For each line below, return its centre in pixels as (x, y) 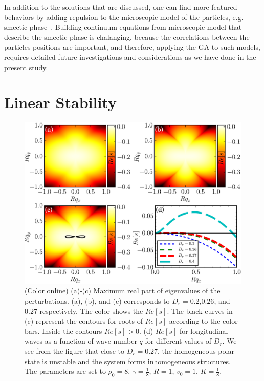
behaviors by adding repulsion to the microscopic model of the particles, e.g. (124, 17)
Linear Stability (60, 102)
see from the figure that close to (75, 351)
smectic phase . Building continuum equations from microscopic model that (123, 27)
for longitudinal (204, 331)
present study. (26, 67)
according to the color (203, 321)
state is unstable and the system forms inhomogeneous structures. (128, 361)
